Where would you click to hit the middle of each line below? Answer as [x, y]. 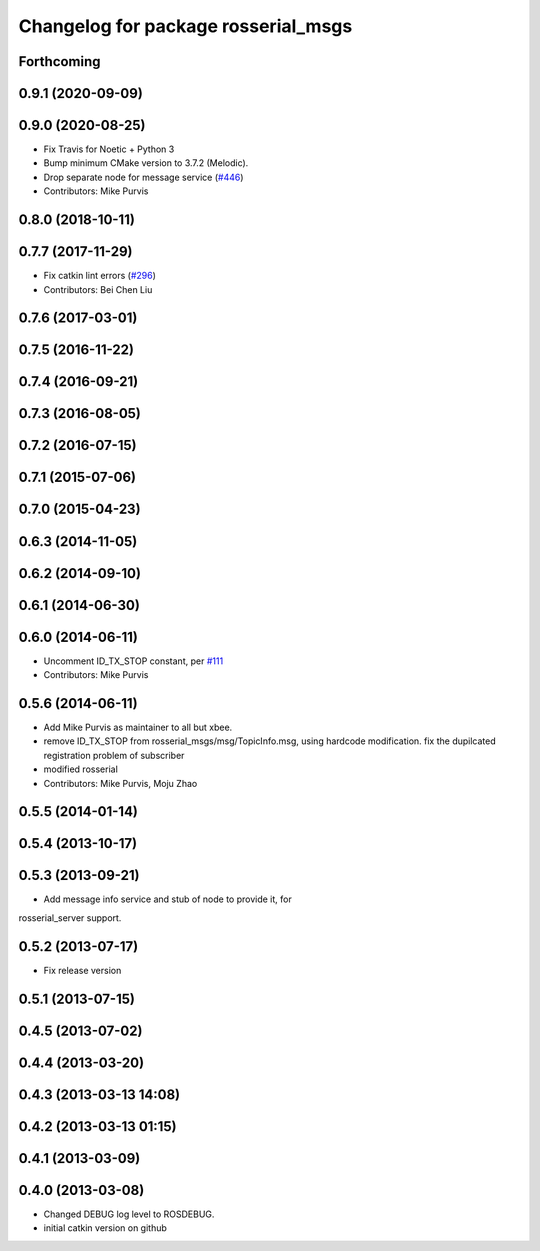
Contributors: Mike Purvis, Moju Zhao [120, 783]
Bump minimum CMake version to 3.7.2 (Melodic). [146, 163]
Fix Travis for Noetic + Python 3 [109, 149]
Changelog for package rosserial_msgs [185, 26]
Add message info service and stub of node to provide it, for [167, 899]
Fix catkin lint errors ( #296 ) [100, 276]
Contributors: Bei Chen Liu [98, 289]
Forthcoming [59, 61]
